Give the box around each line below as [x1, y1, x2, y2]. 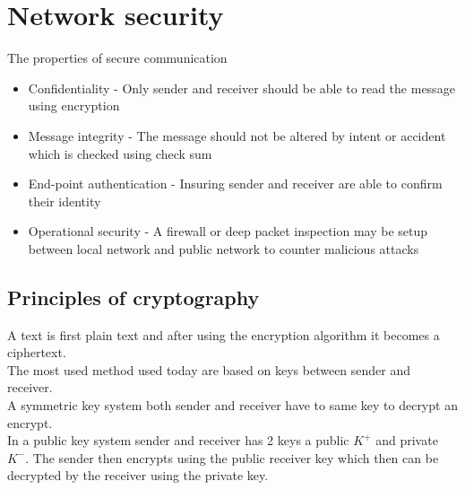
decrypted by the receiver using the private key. [7, 466, 269, 485]
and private [375, 431, 438, 450]
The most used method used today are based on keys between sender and [7, 360, 411, 379]
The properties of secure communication [7, 48, 228, 67]
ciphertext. [7, 343, 66, 362]
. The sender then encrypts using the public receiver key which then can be [25, 448, 439, 467]
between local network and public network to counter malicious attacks [28, 239, 419, 258]
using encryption [28, 96, 120, 115]
